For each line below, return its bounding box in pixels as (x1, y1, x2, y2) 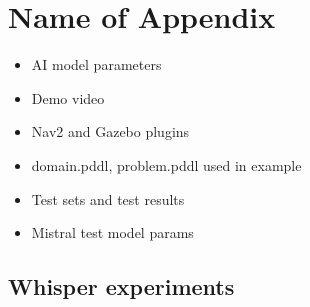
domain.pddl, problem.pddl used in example (31, 154, 302, 175)
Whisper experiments (8, 271, 235, 302)
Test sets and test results (31, 188, 185, 209)
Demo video (31, 87, 105, 108)
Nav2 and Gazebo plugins (31, 121, 190, 142)
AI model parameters (31, 54, 162, 75)
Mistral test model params (31, 222, 194, 243)
